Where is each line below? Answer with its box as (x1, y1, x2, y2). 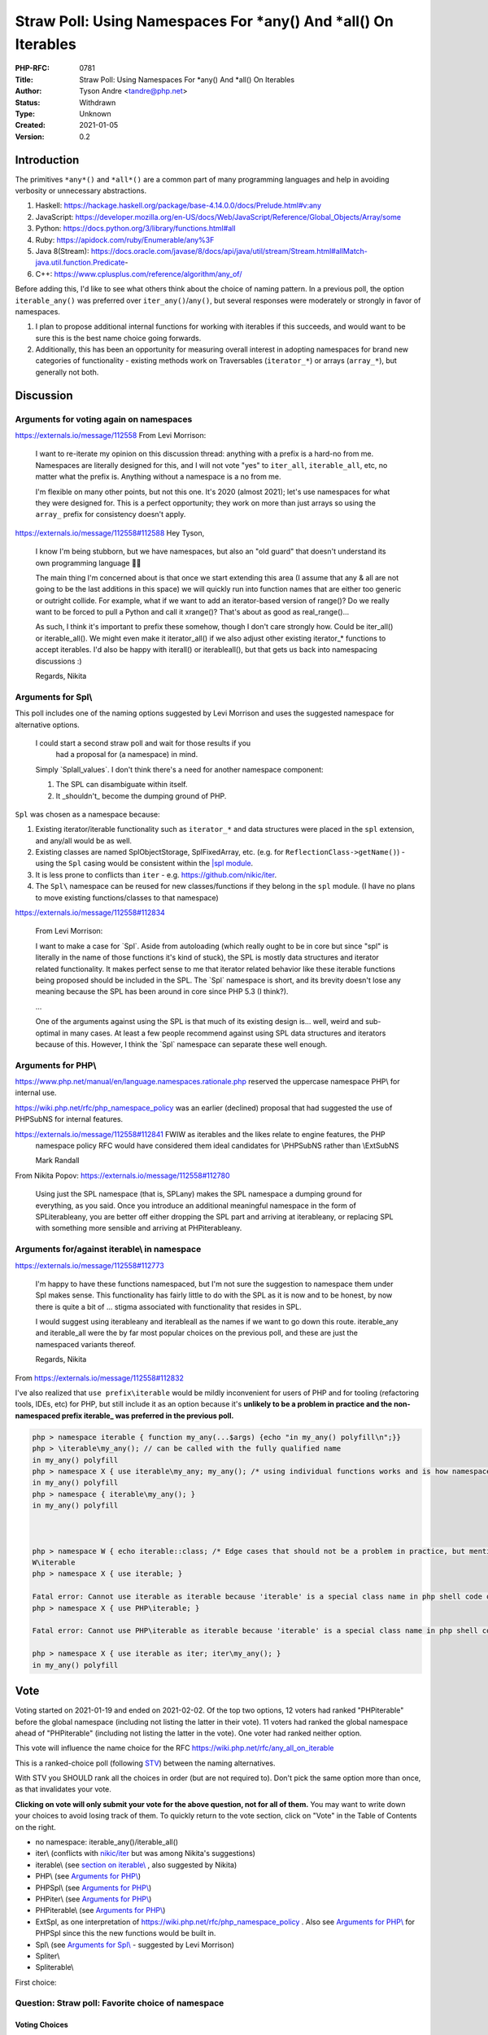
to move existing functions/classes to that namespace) (35, 892, 219, 903)
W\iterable (32, 1558, 76, 1567)
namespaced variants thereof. (35, 1339, 136, 1349)
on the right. (15, 1822, 56, 1831)
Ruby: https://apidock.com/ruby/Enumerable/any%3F (35, 234, 215, 244)
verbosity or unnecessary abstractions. (15, 186, 146, 195)
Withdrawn (79, 98, 116, 107)
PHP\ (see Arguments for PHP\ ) (35, 1871, 142, 1881)
